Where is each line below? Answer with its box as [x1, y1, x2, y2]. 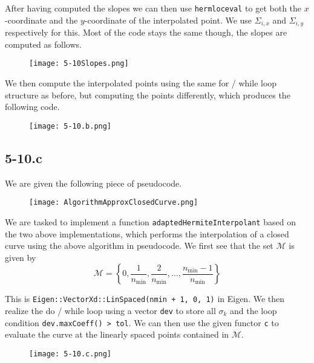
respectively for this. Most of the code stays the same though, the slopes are [5, 26, 287, 39]
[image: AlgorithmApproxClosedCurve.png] [29, 198, 198, 207]
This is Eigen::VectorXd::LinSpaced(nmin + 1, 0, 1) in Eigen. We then [5, 292, 285, 305]
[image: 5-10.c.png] [29, 349, 112, 358]
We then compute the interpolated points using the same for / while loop [5, 76, 277, 89]
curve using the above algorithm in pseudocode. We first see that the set [5, 239, 273, 252]
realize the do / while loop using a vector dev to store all [5, 304, 216, 316]
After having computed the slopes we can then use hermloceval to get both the [5, 2, 302, 14]
